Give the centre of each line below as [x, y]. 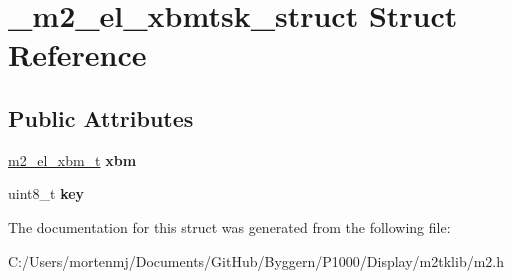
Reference [77, 54]
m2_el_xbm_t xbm [72, 159]
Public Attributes [101, 117]
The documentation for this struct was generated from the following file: [229, 226]
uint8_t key [46, 193]
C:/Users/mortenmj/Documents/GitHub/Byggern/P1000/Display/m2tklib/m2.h [256, 260]
